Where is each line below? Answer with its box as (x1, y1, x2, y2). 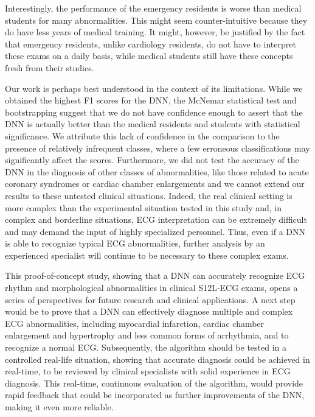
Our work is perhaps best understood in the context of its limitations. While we (5, 82, 303, 94)
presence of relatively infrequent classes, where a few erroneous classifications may (5, 141, 310, 154)
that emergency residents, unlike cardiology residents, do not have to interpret (5, 37, 296, 50)
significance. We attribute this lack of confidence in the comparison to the (5, 129, 280, 142)
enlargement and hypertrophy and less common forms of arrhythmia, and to (5, 329, 289, 342)
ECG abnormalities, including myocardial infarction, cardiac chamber (5, 317, 265, 329)
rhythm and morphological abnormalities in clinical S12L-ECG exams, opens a (5, 281, 298, 294)
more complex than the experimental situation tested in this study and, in (5, 201, 282, 214)
